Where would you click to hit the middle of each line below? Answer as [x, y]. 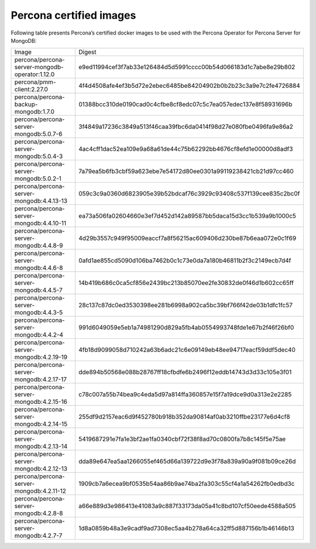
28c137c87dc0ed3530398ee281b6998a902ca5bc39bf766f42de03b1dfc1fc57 [186, 306]
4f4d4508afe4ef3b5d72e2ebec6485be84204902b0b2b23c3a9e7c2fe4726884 [190, 86]
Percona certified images [73, 15]
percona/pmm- [35, 82]
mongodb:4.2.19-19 [41, 357]
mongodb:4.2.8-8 [39, 513]
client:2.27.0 [31, 90]
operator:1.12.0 [35, 74]
